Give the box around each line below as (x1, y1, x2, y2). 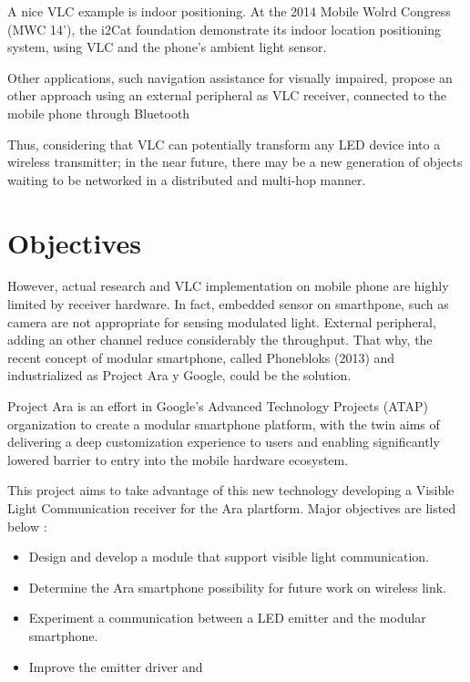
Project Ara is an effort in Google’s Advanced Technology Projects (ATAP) (7, 397, 428, 416)
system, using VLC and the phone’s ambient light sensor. (7, 37, 327, 57)
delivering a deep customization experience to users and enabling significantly (7, 432, 440, 451)
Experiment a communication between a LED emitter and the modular (28, 608, 426, 627)
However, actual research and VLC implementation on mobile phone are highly (7, 276, 449, 295)
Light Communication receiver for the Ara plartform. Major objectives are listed (7, 499, 456, 517)
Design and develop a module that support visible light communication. (28, 547, 429, 566)
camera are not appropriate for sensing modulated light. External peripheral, (7, 312, 436, 331)
